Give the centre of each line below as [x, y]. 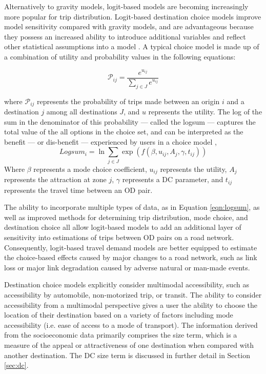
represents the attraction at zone [55, 179]
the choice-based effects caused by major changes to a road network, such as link [131, 257]
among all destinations [82, 112]
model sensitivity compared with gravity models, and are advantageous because [129, 26]
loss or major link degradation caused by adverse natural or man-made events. [127, 267]
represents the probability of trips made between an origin [128, 101]
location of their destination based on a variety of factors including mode [119, 315]
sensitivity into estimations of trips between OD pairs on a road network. [119, 237]
